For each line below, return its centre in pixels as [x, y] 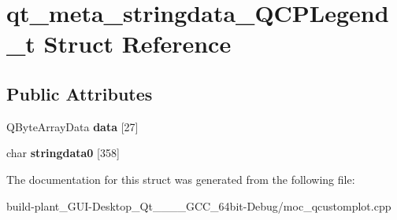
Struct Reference [137, 44]
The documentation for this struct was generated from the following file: [181, 179]
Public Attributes [80, 93]
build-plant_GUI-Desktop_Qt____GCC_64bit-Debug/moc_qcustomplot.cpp [199, 205]
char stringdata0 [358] [63, 153]
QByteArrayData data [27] [72, 126]
